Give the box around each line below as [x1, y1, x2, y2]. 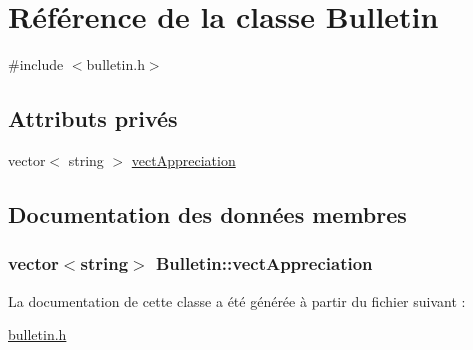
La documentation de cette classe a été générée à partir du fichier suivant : [8, 290, 466, 311]
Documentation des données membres [8, 198, 407, 229]
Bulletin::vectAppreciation [155, 251, 373, 276]
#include [8, 54, 64, 75]
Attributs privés [8, 103, 178, 134]
